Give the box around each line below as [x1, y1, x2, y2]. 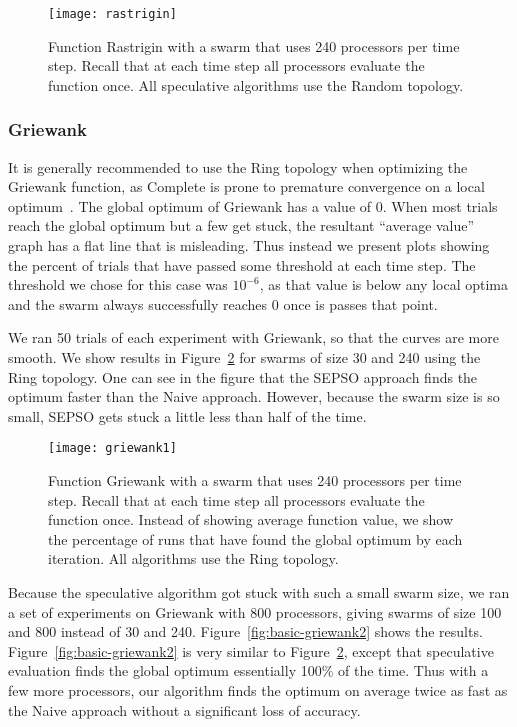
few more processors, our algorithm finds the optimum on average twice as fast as [8, 679, 508, 700]
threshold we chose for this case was [8, 274, 228, 295]
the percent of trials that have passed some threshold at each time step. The [8, 254, 476, 275]
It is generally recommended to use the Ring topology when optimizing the [8, 156, 468, 177]
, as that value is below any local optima [259, 274, 508, 295]
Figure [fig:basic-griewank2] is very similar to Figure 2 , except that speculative [8, 640, 494, 661]
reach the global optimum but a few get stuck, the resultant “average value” [8, 215, 475, 236]
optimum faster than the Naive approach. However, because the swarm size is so [8, 386, 500, 407]
